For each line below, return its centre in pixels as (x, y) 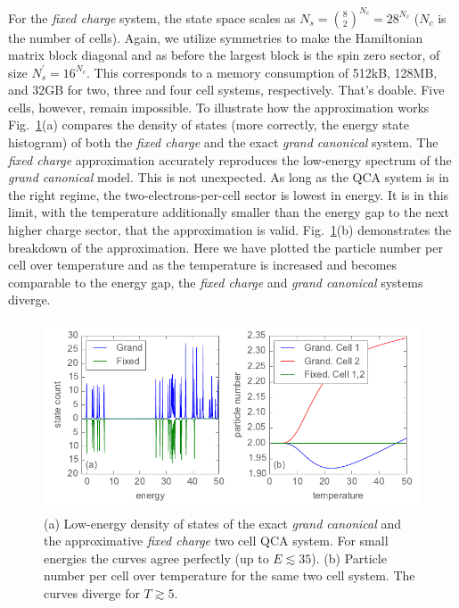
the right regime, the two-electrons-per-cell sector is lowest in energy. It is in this (229, 194)
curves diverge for (92, 592)
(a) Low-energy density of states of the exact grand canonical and (223, 523)
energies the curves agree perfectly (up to (156, 558)
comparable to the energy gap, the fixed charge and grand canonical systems (216, 282)
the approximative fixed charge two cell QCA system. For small (216, 541)
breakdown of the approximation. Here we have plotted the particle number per (225, 247)
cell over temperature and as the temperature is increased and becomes (203, 265)
